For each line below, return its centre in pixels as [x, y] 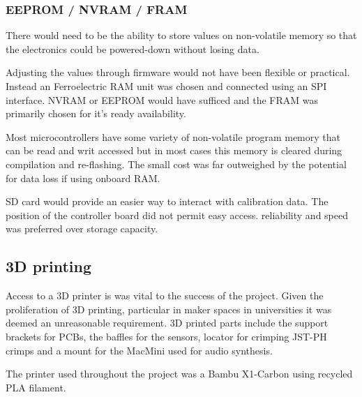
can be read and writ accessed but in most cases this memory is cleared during [174, 150]
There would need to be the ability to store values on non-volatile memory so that [181, 35]
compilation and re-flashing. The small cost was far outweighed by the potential [176, 164]
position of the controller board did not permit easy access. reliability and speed [177, 215]
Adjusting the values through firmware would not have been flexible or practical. [178, 72]
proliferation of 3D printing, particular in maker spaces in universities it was [169, 309]
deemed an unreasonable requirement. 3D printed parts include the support [167, 323]
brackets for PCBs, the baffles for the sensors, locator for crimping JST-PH [166, 336]
